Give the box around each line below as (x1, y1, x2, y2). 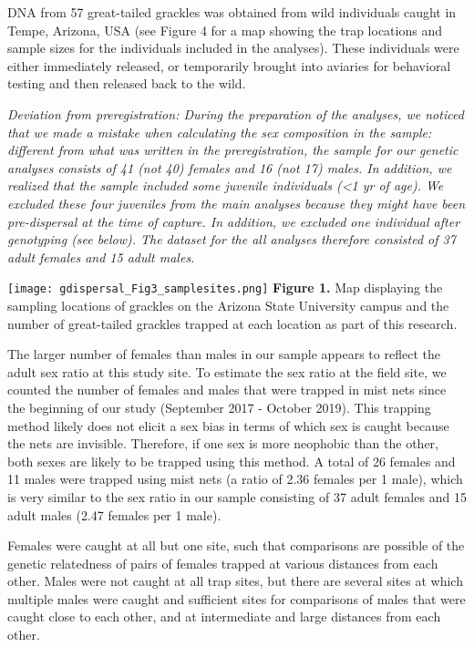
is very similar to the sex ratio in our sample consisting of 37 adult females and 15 (7, 487, 467, 506)
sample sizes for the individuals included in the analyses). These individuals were (7, 38, 459, 57)
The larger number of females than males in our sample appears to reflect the (7, 344, 440, 364)
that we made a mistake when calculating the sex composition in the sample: (7, 122, 432, 141)
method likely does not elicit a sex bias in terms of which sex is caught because (7, 416, 449, 435)
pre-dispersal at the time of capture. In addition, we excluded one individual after (7, 211, 460, 231)
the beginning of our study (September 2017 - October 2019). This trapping (7, 397, 431, 416)
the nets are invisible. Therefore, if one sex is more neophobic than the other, (7, 434, 438, 453)
